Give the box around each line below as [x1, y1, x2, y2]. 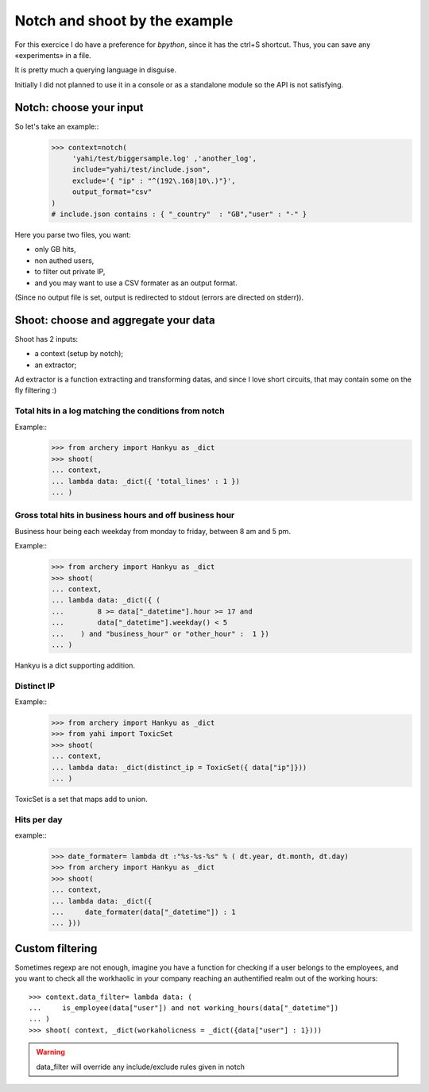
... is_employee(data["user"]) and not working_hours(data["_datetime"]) [29, 1004, 339, 1013]
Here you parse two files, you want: [14, 230, 131, 239]
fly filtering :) [14, 385, 57, 395]
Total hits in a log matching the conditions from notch [14, 405, 226, 416]
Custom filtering [14, 942, 98, 955]
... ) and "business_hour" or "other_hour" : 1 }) [51, 629, 269, 638]
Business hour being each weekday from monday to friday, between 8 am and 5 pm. [14, 526, 292, 536]
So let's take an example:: [14, 122, 99, 131]
